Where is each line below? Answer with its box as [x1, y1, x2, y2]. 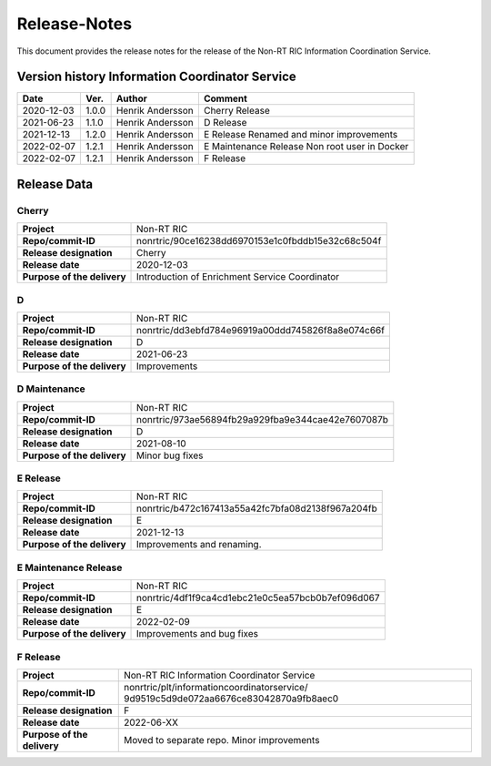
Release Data [16, 176, 94, 191]
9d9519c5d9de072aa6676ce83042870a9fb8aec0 [123, 692, 339, 705]
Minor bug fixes [136, 449, 204, 462]
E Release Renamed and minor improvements [203, 128, 398, 141]
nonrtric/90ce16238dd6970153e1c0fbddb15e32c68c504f [136, 235, 382, 248]
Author [115, 92, 147, 105]
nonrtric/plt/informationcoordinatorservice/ [123, 680, 308, 693]
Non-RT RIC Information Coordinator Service [123, 669, 316, 681]
